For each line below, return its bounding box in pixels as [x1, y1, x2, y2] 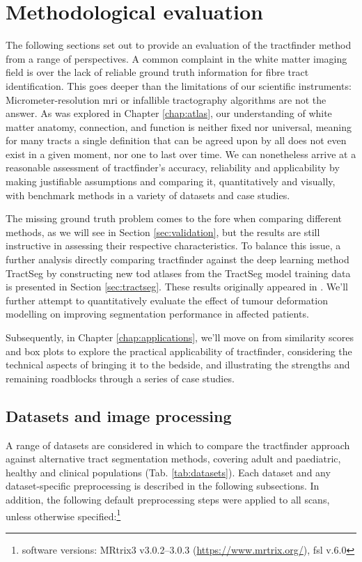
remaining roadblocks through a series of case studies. [6, 370, 235, 385]
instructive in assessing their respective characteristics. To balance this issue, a [6, 238, 341, 253]
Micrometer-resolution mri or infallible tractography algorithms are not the [6, 92, 326, 107]
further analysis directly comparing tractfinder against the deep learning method [6, 252, 349, 267]
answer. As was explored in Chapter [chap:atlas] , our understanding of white [6, 106, 332, 120]
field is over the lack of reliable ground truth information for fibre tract [6, 65, 309, 79]
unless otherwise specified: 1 [6, 506, 121, 523]
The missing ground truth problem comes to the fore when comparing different [6, 211, 343, 226]
